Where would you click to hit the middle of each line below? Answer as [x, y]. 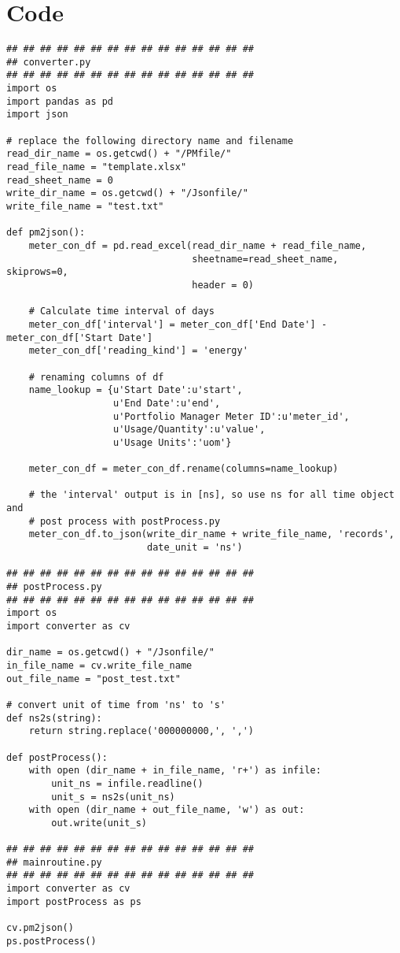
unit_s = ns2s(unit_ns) [113, 797]
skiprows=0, [37, 272]
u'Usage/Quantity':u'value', [189, 430]
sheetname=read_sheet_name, [265, 259]
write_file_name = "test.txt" [85, 206]
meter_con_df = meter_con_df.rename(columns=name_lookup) [183, 469]
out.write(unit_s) [99, 823]
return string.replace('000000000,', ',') [141, 731]
